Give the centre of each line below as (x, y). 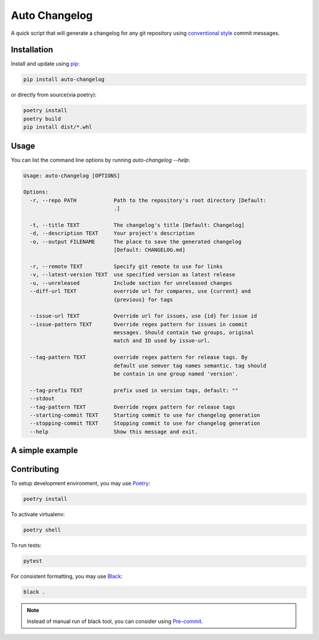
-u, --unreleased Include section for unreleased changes (131, 283)
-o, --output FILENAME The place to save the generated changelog (136, 241)
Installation (32, 50)
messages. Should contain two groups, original (184, 333)
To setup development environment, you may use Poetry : (81, 484)
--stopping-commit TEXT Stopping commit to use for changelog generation (145, 423)
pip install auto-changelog (64, 79)
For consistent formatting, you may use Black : (67, 576)
